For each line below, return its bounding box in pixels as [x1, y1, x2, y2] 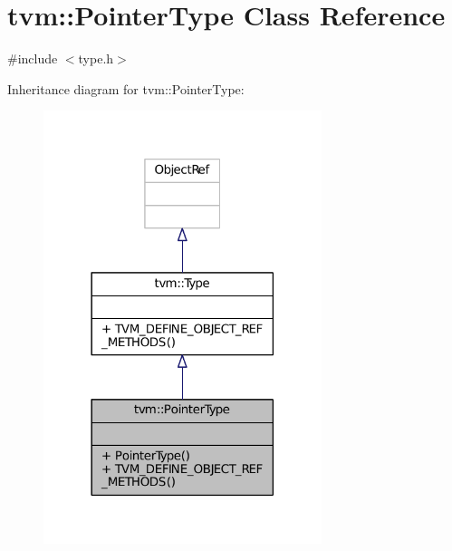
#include [7, 49, 58, 68]
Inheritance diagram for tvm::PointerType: [7, 79, 245, 98]
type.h [78, 49, 114, 68]
